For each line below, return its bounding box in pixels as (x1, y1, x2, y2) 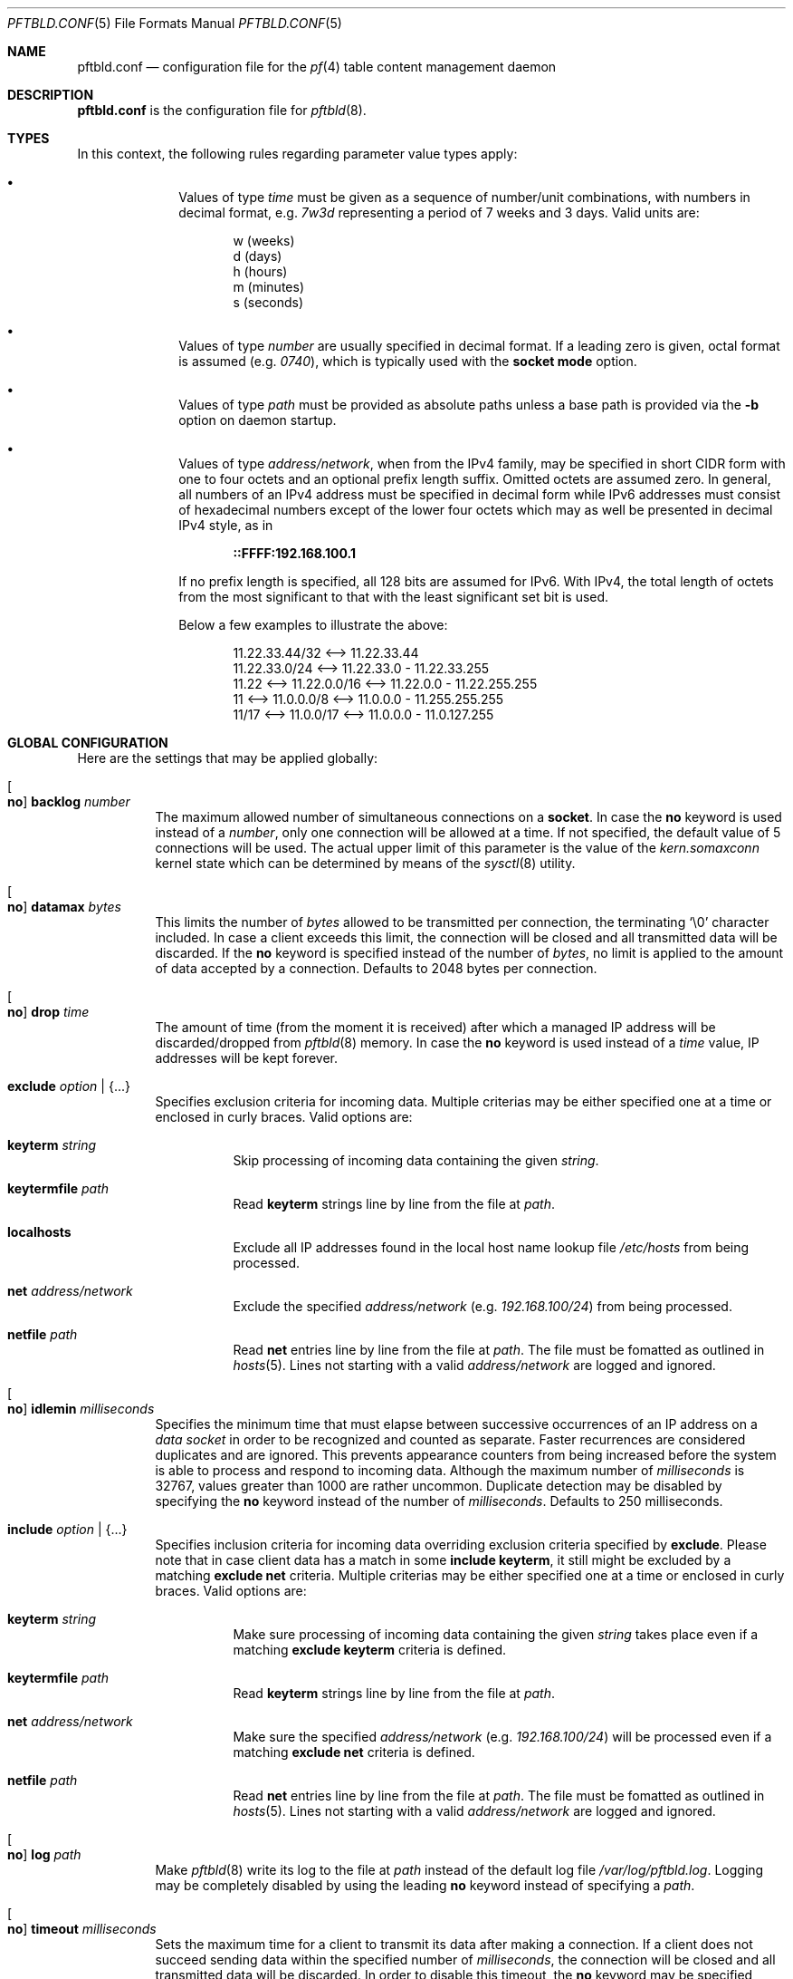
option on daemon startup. (178, 412, 337, 428)
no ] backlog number (7, 794, 130, 809)
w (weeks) (233, 233, 295, 248)
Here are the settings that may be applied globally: (77, 750, 378, 766)
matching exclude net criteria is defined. (233, 1744, 475, 1760)
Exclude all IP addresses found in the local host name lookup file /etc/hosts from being (233, 1240, 750, 1255)
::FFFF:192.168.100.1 (233, 545, 356, 561)
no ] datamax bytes (7, 899, 121, 914)
